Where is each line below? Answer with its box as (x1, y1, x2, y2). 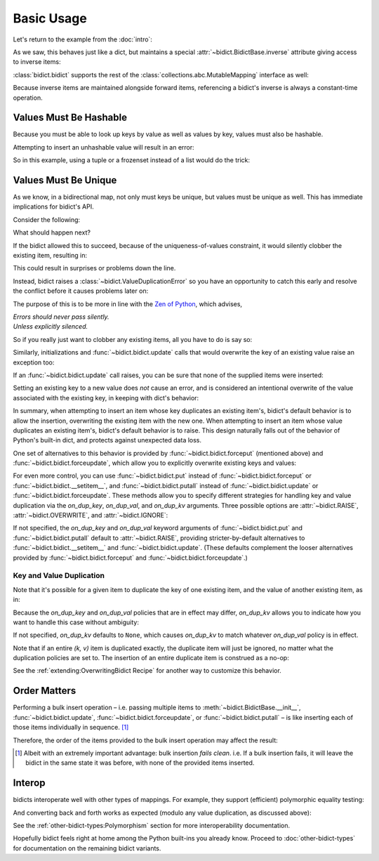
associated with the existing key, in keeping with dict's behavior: (13, 393, 199, 402)
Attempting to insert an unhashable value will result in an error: (13, 143, 194, 151)
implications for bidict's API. (13, 202, 94, 211)
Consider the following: (13, 215, 81, 224)
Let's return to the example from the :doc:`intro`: (13, 35, 152, 44)
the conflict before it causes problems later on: (13, 287, 149, 295)
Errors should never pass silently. (13, 313, 109, 321)
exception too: (13, 358, 55, 367)
